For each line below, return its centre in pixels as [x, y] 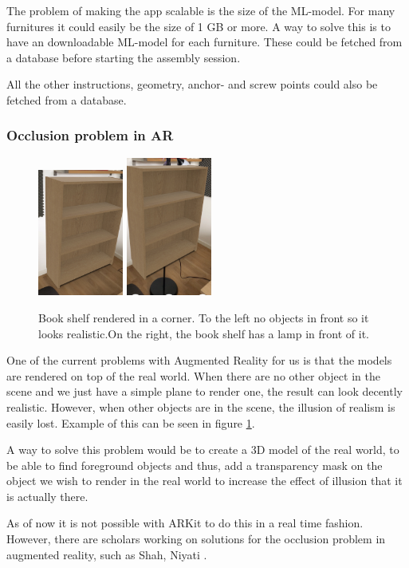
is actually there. [47, 496]
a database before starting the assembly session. [124, 57]
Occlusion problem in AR [90, 135]
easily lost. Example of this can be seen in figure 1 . [131, 422]
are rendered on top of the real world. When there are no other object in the [193, 375]
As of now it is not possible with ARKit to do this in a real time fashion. [185, 523]
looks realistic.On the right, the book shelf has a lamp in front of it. [204, 333]
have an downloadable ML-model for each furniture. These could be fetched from [204, 42]
